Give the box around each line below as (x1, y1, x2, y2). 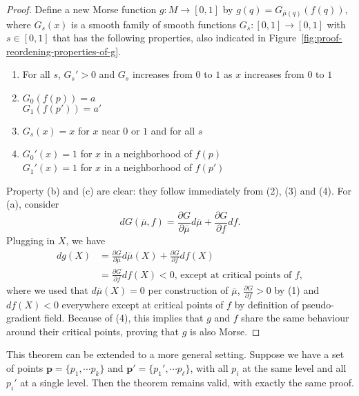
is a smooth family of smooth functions (71, 17, 237, 31)
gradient (6, 310, 41, 325)
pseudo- (302, 297, 335, 311)
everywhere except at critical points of (61, 297, 224, 311)
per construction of (148, 283, 229, 297)
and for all (151, 123, 195, 137)
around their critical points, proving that (6, 324, 179, 338)
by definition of (234, 297, 299, 311)
